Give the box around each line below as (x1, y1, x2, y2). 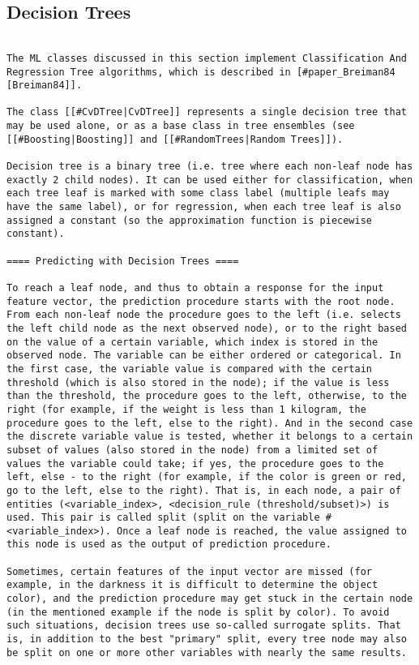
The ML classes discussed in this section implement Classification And (6, 52, 407, 64)
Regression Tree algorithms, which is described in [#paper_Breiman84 (6, 66, 395, 78)
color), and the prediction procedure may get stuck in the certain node (6, 593, 413, 605)
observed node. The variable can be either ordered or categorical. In (6, 350, 401, 362)
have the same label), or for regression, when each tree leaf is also (6, 201, 401, 213)
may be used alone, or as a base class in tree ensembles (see (6, 120, 355, 132)
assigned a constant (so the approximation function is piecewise (6, 214, 373, 226)
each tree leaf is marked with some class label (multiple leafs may (6, 187, 390, 199)
